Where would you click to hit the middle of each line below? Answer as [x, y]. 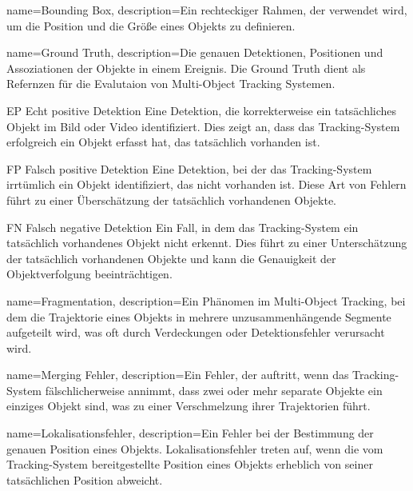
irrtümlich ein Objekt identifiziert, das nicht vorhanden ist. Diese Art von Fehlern [206, 184]
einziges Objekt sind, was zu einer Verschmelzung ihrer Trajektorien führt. [189, 406]
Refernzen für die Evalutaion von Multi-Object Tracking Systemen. [171, 84]
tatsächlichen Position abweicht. [85, 479]
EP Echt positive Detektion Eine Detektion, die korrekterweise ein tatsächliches [202, 110]
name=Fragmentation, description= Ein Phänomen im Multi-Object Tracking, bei [206, 300]
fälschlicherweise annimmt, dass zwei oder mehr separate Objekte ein [214, 390]
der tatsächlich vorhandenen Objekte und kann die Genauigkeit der [171, 258]
